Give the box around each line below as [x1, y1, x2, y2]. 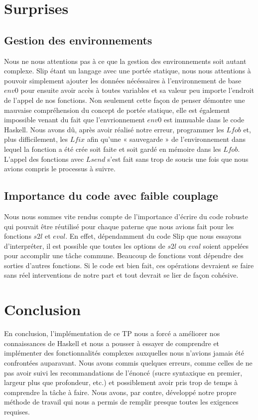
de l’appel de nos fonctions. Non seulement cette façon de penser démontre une [4, 94, 245, 105]
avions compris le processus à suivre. [4, 163, 116, 174]
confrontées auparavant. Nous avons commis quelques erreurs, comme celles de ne [4, 357, 253, 368]
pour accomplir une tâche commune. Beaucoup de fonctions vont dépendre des [4, 250, 244, 261]
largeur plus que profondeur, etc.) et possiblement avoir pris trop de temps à [4, 377, 238, 388]
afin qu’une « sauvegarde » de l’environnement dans [87, 134, 246, 144]
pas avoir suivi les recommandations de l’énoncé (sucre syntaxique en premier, [4, 367, 243, 378]
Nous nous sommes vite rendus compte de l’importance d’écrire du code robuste [4, 211, 248, 221]
